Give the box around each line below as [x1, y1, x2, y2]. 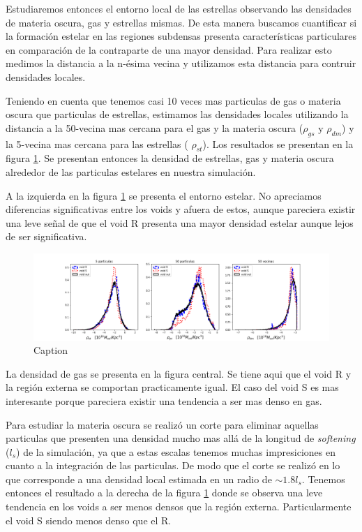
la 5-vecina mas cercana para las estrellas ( [6, 136, 188, 151]
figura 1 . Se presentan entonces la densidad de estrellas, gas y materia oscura [6, 151, 334, 165]
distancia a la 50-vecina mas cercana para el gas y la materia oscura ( [6, 120, 303, 135]
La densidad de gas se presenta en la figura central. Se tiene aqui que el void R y [6, 366, 352, 380]
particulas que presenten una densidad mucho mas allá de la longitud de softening [6, 431, 356, 445]
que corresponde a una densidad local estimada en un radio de [6, 471, 272, 486]
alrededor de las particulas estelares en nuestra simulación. [6, 164, 256, 179]
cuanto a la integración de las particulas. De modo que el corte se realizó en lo [6, 458, 340, 473]
